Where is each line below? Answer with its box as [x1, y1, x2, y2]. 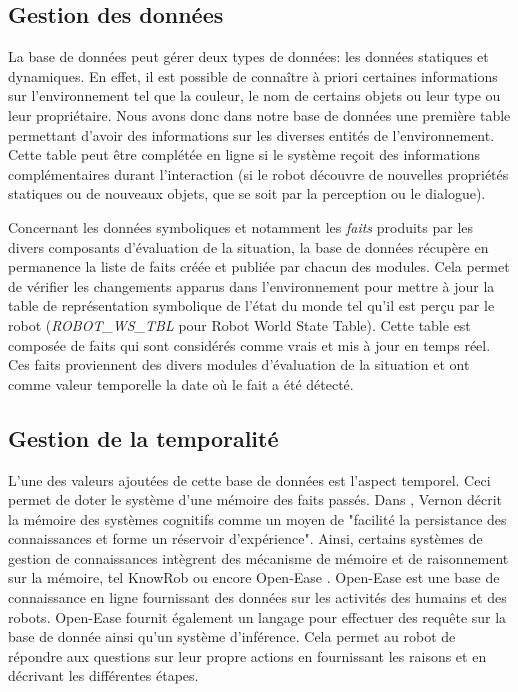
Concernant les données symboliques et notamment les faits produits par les [8, 216, 474, 237]
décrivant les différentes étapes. [8, 665, 199, 686]
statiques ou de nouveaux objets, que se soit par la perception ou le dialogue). [8, 183, 486, 204]
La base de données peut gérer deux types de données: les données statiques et [8, 46, 489, 67]
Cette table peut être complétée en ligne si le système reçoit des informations [8, 144, 481, 165]
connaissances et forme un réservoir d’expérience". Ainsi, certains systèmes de [8, 528, 483, 549]
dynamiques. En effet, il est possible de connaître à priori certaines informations [8, 65, 498, 86]
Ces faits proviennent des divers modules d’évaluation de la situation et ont [8, 354, 470, 375]
